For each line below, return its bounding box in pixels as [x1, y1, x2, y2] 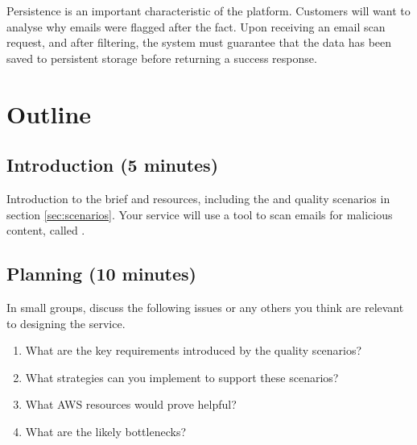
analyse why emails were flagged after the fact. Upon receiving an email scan [6, 18, 386, 35]
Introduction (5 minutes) [6, 152, 219, 177]
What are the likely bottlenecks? [25, 422, 187, 439]
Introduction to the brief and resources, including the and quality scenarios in [6, 189, 390, 206]
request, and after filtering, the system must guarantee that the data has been [6, 34, 392, 51]
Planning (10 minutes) [6, 261, 196, 286]
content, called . [6, 222, 85, 239]
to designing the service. [6, 314, 126, 331]
